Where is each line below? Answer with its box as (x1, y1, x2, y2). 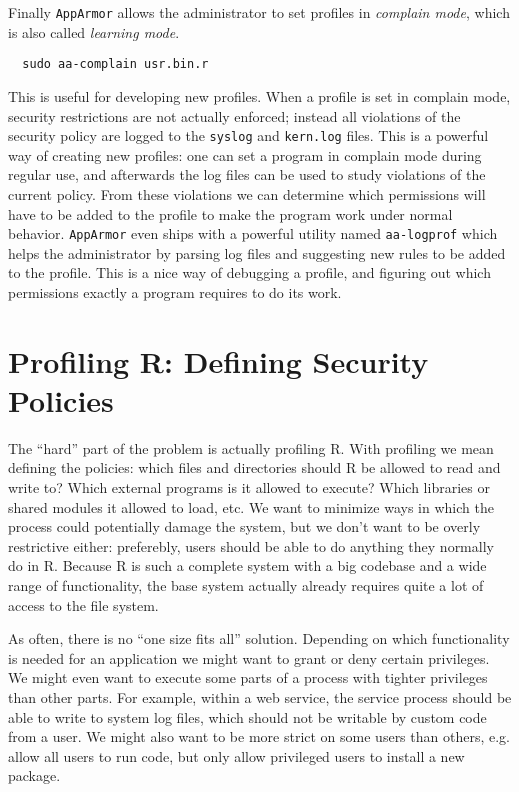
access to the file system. (8, 594, 159, 615)
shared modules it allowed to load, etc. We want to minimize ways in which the (8, 496, 494, 517)
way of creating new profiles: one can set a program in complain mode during (8, 144, 482, 165)
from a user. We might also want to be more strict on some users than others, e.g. (8, 726, 510, 747)
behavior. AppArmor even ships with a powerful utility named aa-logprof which (8, 223, 498, 244)
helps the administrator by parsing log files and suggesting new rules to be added (8, 242, 506, 263)
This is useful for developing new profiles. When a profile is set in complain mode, (8, 85, 511, 106)
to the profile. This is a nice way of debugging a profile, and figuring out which (8, 262, 491, 283)
